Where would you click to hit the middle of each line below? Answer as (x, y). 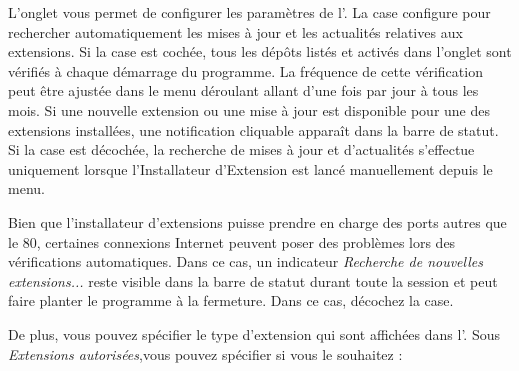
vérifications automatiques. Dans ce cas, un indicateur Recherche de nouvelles (245, 261)
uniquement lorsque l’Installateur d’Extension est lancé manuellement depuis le (250, 168)
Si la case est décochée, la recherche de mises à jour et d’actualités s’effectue (241, 149)
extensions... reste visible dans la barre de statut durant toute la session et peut (253, 280)
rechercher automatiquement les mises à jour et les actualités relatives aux (235, 31)
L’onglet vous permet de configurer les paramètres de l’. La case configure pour (249, 12)
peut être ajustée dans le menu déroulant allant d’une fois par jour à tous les (243, 90)
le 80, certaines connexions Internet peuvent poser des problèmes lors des (232, 241)
